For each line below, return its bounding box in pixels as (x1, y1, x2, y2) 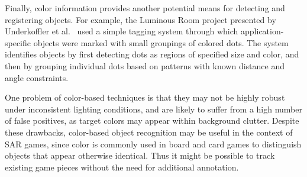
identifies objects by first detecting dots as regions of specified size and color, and (5, 48, 299, 60)
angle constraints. (5, 71, 69, 83)
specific (5, 36, 31, 49)
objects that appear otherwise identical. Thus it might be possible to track (5, 149, 275, 162)
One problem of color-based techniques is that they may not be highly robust (5, 91, 285, 104)
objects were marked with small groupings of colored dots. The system (33, 36, 289, 49)
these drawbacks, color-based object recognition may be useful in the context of (5, 125, 293, 138)
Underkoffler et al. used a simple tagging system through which (5, 25, 238, 37)
